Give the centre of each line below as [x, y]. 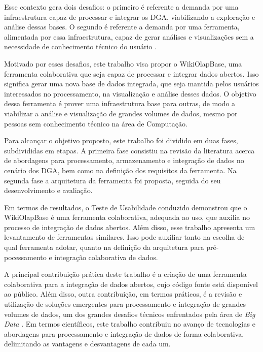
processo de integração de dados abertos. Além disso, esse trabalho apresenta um [130, 227]
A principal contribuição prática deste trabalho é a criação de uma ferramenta [125, 274]
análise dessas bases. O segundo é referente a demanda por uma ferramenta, [122, 27]
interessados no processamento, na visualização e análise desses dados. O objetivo [130, 93]
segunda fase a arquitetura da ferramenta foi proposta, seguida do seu [112, 180]
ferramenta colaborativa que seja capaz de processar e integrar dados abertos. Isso [131, 73]
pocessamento [25, 257]
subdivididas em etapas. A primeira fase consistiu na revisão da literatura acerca [129, 150]
